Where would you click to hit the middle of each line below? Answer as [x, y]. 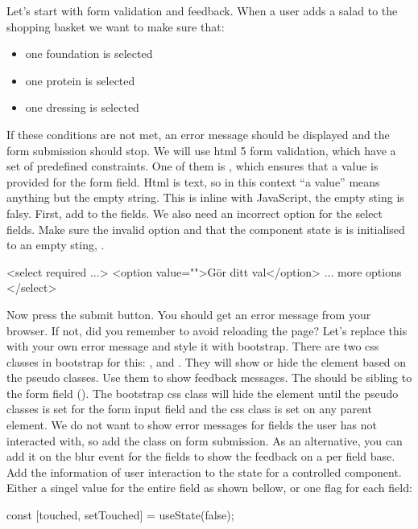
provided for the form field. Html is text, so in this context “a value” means [193, 181]
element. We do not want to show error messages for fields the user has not [192, 425]
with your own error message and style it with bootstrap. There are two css [193, 346]
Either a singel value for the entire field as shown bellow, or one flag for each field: [209, 488]
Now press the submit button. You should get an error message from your [189, 314]
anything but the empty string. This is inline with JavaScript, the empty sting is [205, 197]
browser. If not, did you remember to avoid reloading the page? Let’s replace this [207, 330]
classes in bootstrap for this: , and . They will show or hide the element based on [207, 361]
